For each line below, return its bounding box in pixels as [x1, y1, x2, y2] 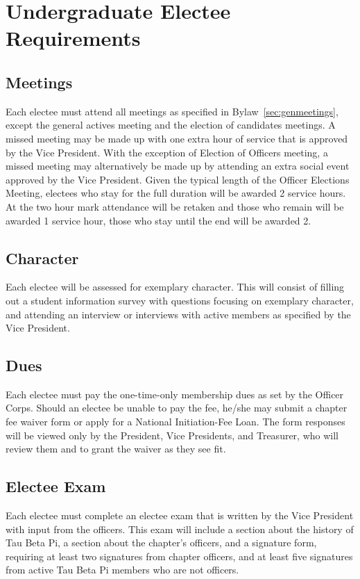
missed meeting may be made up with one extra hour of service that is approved [6, 131, 348, 145]
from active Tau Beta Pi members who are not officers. [6, 562, 239, 577]
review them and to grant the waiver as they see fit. [6, 441, 226, 456]
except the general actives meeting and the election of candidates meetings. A [6, 117, 336, 132]
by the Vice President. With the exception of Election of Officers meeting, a [6, 145, 328, 159]
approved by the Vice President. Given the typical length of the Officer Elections [6, 172, 350, 186]
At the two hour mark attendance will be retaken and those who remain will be [6, 199, 344, 213]
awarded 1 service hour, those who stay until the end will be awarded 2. [6, 213, 311, 227]
